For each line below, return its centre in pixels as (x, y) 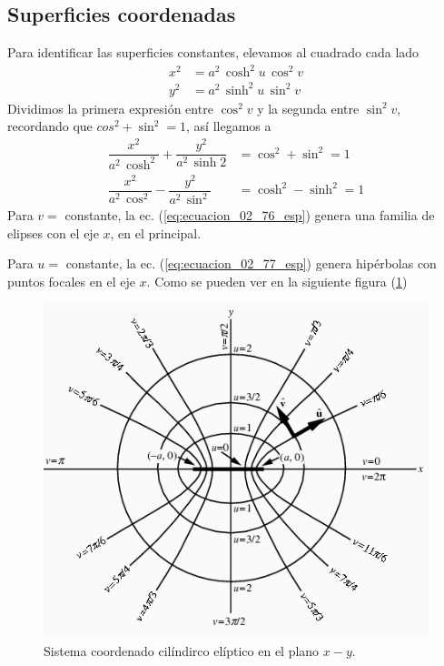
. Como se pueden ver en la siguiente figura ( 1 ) (277, 281)
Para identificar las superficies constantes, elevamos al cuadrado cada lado (213, 52)
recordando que (50, 126)
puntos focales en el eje (71, 281)
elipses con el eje (53, 232)
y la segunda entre (308, 108)
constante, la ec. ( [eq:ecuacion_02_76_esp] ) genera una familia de (250, 215)
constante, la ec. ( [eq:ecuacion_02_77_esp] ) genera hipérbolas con (251, 263)
